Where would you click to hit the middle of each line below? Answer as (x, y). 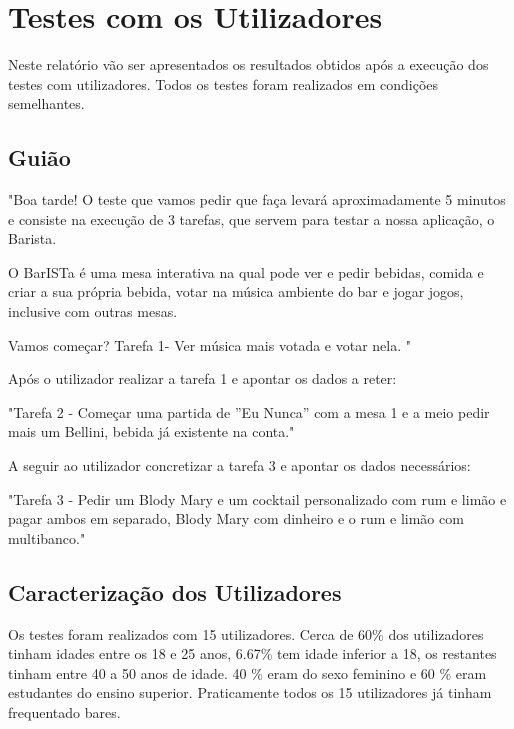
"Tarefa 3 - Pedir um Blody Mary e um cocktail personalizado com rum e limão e (257, 498)
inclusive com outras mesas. (93, 311)
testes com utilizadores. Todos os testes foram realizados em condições (223, 83)
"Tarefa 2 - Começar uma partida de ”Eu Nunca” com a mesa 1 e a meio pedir (249, 411)
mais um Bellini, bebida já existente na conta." (151, 431)
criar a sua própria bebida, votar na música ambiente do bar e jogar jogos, (236, 291)
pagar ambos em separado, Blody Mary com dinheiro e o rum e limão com (236, 518)
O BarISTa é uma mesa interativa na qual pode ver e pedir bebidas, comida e (246, 271)
